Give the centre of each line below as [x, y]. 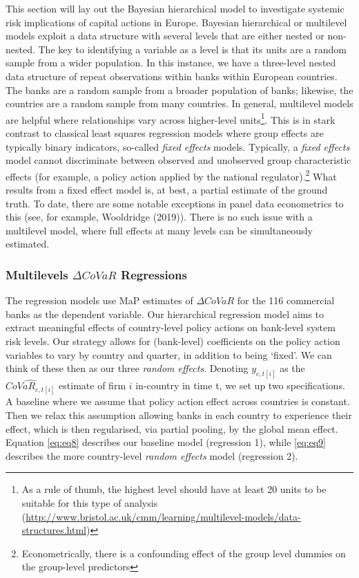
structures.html [54, 530]
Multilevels [37, 274]
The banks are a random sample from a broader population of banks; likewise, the [179, 90]
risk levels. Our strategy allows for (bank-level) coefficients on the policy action [173, 341]
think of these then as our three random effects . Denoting [127, 368]
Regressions [154, 274]
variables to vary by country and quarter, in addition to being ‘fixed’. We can [169, 354]
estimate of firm [93, 385]
